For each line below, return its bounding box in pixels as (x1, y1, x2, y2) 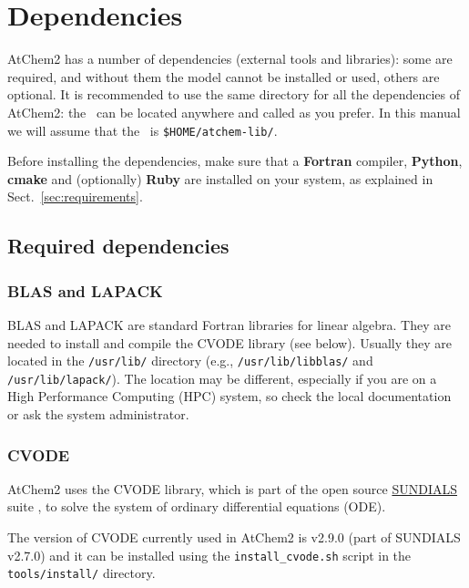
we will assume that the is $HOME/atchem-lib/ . (7, 120, 278, 139)
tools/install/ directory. (7, 563, 156, 583)
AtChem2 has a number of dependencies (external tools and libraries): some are (7, 49, 453, 68)
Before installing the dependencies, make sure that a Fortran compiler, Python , (7, 151, 463, 170)
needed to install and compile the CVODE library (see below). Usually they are (7, 333, 453, 352)
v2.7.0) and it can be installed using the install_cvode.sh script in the (7, 545, 412, 564)
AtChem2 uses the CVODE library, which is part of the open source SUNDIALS (7, 479, 457, 498)
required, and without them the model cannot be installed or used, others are (7, 67, 440, 86)
